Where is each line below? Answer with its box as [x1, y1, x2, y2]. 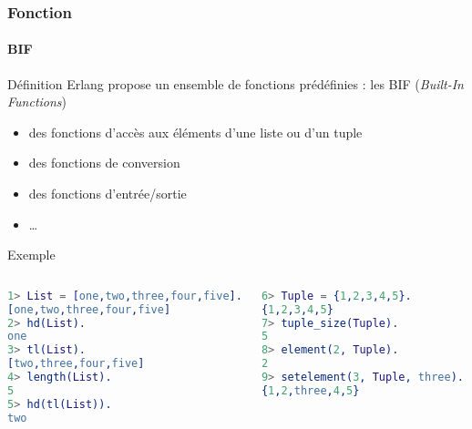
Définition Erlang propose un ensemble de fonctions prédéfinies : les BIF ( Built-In [7, 74, 464, 93]
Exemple [7, 245, 56, 264]
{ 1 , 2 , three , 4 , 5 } [261, 383, 360, 397]
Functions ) [7, 92, 67, 111]
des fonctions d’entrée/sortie [28, 184, 187, 203]
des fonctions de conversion [28, 153, 180, 172]
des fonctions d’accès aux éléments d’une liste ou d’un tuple [28, 122, 363, 141]
